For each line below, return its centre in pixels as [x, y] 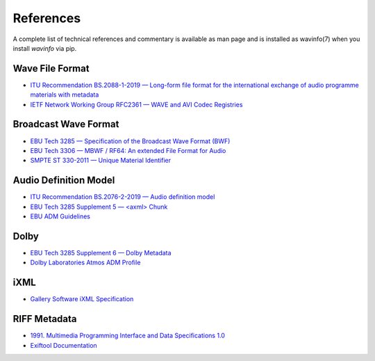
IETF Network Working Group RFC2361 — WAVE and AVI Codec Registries [136, 104]
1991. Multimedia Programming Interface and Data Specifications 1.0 [128, 336]
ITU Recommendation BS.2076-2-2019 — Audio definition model [123, 197]
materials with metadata [65, 95]
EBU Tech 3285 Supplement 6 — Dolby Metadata [101, 252]
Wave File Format [51, 69]
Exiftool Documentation [64, 345]
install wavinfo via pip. [45, 48]
